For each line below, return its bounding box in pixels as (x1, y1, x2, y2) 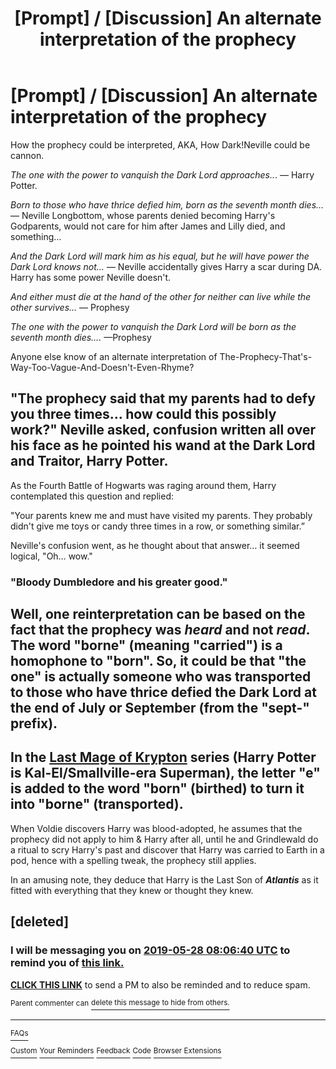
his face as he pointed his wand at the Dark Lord (10, 437, 316, 454)
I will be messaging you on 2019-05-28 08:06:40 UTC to (10, 943, 291, 957)
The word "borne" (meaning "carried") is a (10, 637, 283, 654)
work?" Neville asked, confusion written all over (10, 422, 316, 439)
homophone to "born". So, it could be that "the (10, 653, 307, 670)
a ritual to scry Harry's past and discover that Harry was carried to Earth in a (10, 843, 325, 856)
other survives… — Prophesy (10, 301, 130, 313)
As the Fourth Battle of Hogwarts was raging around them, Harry (10, 479, 277, 491)
